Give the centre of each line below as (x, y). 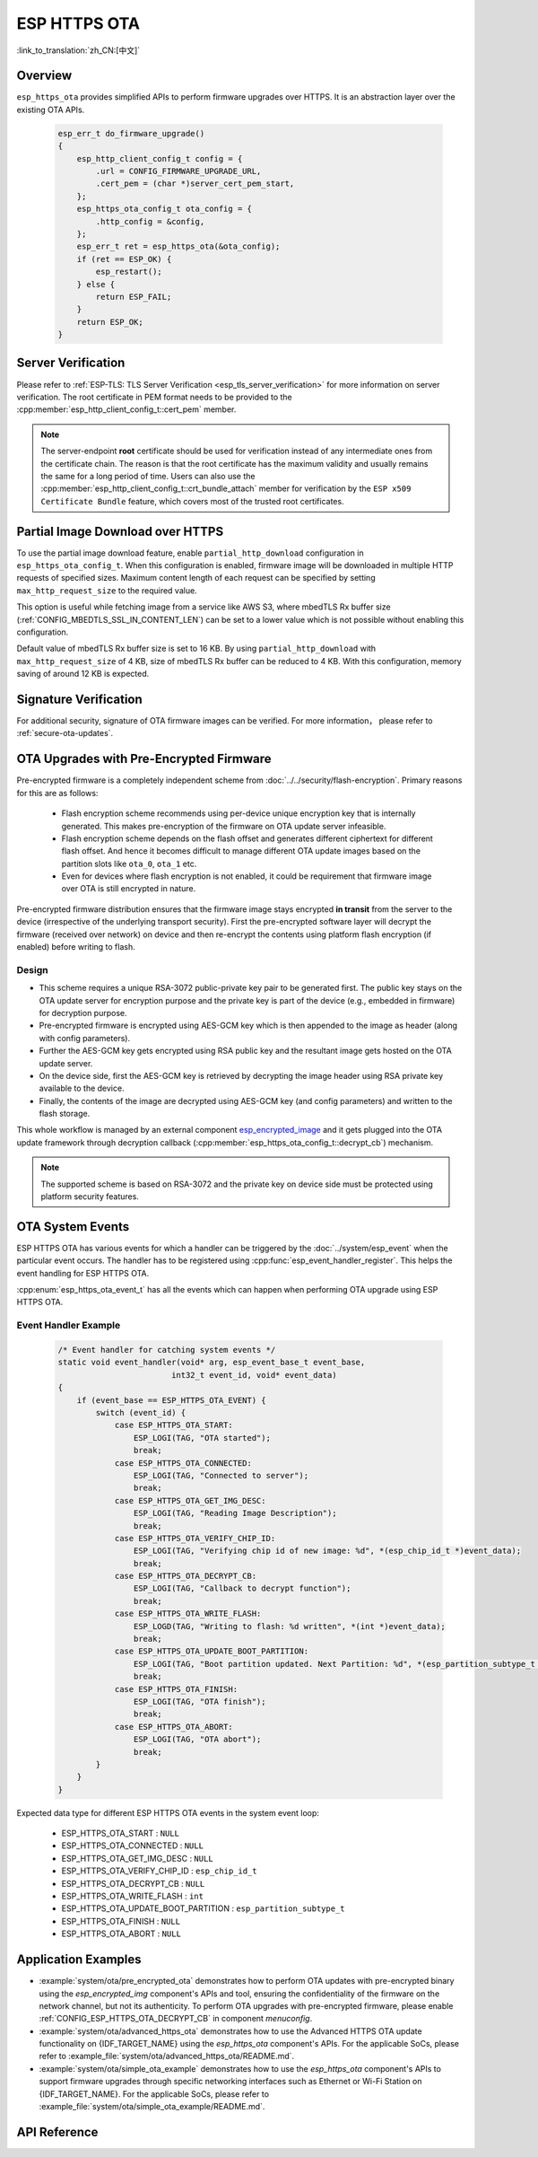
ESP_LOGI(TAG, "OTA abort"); (197, 1740)
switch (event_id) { (141, 1412)
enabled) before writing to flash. (76, 947)
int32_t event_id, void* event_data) (254, 1375)
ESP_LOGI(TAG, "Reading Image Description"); (235, 1513)
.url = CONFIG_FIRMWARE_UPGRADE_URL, (178, 171)
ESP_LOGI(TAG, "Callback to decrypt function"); (242, 1588)
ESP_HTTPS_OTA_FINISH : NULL (121, 1921)
